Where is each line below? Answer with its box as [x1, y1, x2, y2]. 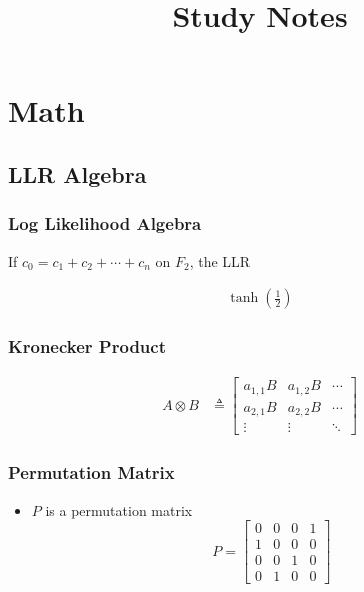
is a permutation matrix [45, 499, 193, 520]
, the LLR [189, 250, 251, 271]
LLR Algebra [8, 158, 147, 189]
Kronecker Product [8, 334, 166, 359]
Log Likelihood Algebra [8, 211, 202, 236]
